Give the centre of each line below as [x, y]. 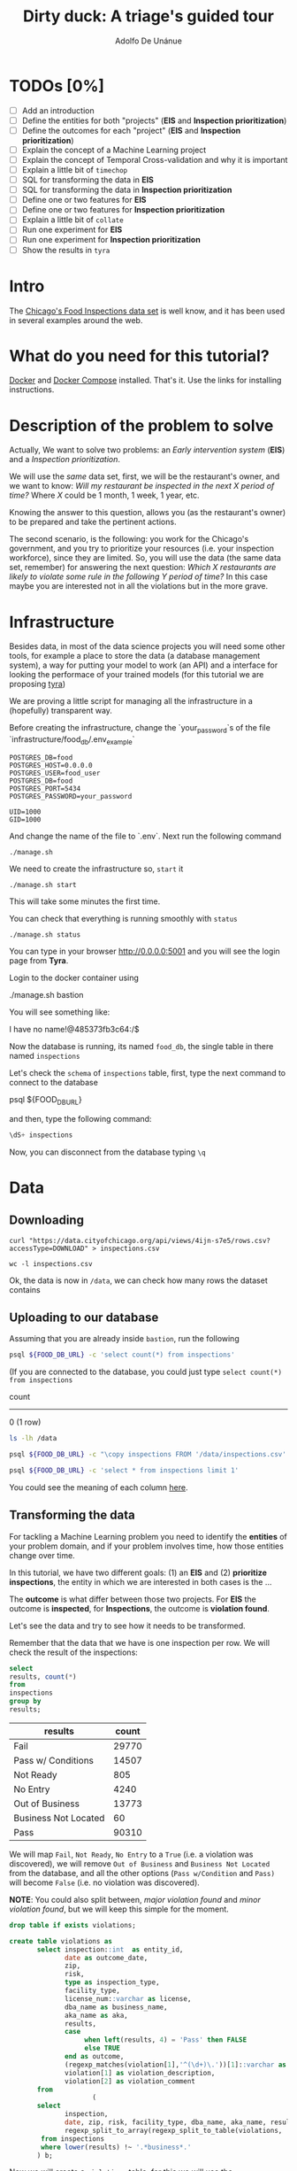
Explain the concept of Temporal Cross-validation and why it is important [155, 159]
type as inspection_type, [113, 1982]
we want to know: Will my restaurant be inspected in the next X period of [142, 486]
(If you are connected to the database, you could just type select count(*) [146, 1372]
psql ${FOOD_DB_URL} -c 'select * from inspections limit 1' [124, 1471]
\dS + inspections [41, 1135]
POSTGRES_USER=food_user [55, 773]
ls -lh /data [33, 1439]
